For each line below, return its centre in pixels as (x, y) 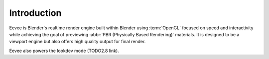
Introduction (35, 13)
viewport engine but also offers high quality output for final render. (77, 42)
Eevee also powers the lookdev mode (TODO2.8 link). (64, 51)
